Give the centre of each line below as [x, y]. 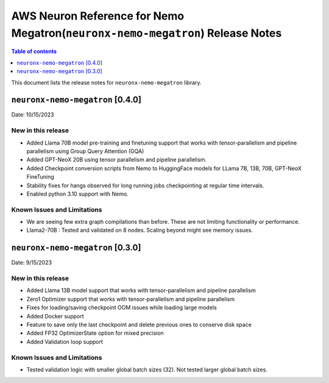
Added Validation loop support [65, 342]
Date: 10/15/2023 [33, 115]
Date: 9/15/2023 [31, 263]
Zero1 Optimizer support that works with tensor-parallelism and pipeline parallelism [130, 299]
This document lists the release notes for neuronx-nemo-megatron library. [106, 82]
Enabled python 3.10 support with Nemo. [77, 194]
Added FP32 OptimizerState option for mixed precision [95, 333]
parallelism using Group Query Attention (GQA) [85, 151]
